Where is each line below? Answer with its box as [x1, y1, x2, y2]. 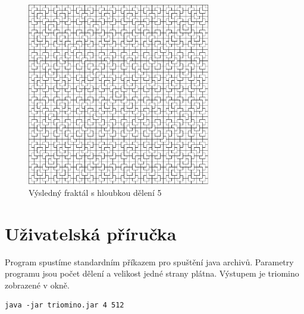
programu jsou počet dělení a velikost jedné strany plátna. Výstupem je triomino [5, 267, 299, 280]
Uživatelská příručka [5, 221, 177, 245]
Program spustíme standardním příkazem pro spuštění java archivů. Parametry [5, 255, 294, 268]
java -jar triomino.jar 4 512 [5, 301, 124, 310]
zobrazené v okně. [5, 278, 70, 291]
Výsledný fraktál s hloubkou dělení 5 [29, 186, 162, 198]
